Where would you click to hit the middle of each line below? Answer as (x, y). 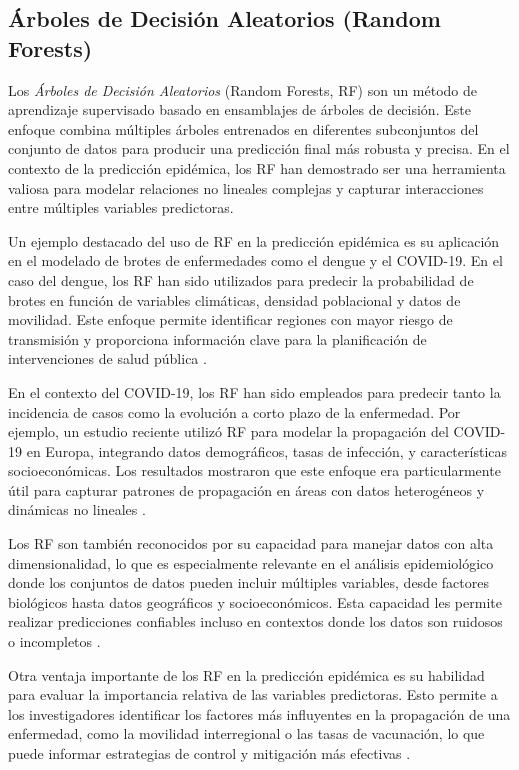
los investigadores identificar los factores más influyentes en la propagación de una (259, 713)
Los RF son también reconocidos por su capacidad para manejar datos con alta (251, 543)
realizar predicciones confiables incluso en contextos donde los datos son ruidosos (255, 621)
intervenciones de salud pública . (107, 358)
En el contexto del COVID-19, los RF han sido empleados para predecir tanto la (254, 391)
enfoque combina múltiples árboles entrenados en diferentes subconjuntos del (243, 128)
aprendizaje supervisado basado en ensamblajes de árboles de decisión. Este (239, 109)
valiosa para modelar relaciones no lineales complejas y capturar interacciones (246, 187)
